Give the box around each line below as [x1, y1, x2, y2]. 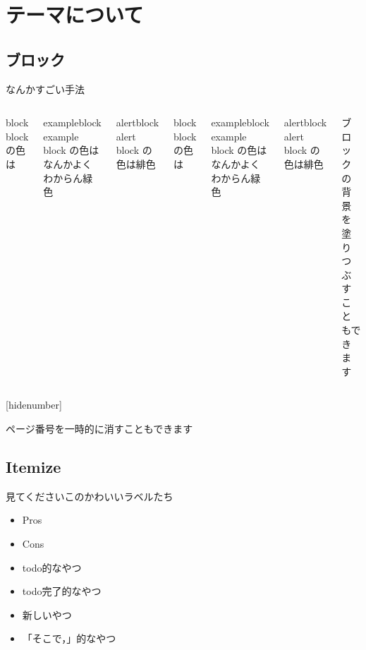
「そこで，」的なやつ [22, 631, 116, 646]
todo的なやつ [22, 560, 82, 574]
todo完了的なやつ [22, 584, 102, 598]
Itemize [6, 456, 61, 478]
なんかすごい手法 [6, 81, 85, 96]
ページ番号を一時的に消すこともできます [6, 421, 193, 436]
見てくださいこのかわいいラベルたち [6, 488, 173, 503]
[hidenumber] [6, 397, 62, 412]
